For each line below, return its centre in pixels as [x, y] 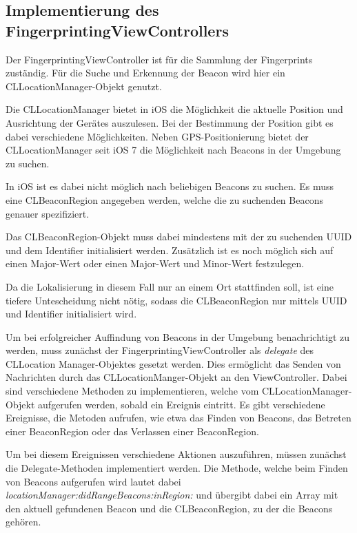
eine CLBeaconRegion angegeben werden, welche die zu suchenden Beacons [164, 199]
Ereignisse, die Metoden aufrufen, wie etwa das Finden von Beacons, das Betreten [178, 418]
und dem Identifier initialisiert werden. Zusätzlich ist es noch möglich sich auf [170, 250]
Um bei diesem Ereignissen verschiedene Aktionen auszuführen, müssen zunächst [176, 454]
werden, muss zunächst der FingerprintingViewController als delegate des [160, 350]
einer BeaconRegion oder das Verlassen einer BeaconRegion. [132, 431]
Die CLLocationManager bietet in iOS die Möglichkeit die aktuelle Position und [174, 109]
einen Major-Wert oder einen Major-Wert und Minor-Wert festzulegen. [155, 263]
